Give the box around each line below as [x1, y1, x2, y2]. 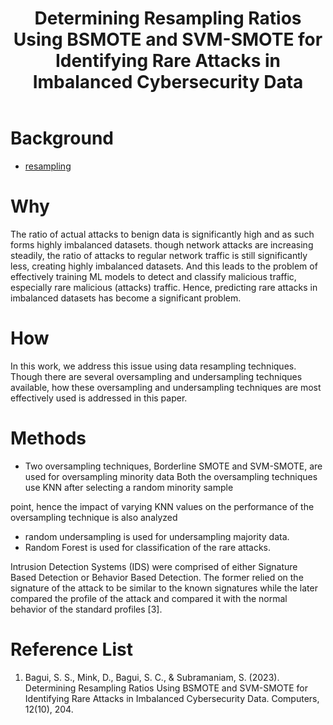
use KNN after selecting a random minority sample [24, 481, 234, 493]
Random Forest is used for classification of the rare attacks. [24, 541, 272, 553]
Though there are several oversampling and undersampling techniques [10, 370, 303, 382]
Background [10, 127, 114, 150]
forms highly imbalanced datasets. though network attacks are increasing [10, 238, 314, 251]
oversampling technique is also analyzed [10, 511, 178, 523]
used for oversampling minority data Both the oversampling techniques [24, 470, 318, 482]
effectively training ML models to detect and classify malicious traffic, [10, 270, 297, 282]
